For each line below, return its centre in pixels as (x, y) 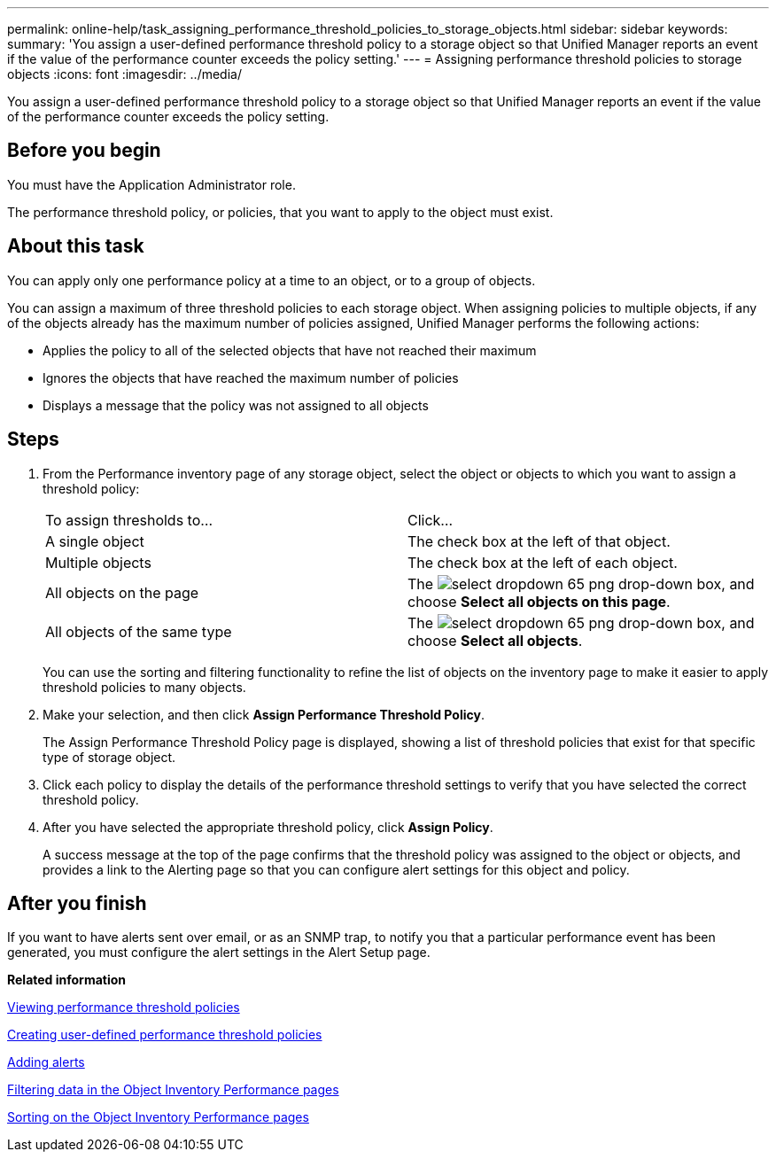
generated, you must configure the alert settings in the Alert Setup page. (219, 953)
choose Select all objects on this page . (539, 601)
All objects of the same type (139, 631)
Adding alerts (46, 1062)
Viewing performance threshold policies (124, 1007)
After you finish (77, 903)
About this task (76, 246)
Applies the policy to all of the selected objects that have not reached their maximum (290, 350)
